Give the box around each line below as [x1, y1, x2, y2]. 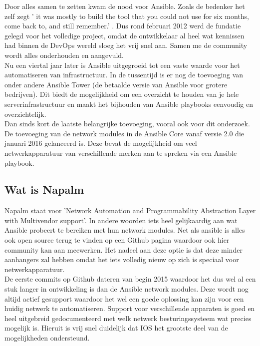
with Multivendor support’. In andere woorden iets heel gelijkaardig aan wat [4, 215, 238, 225]
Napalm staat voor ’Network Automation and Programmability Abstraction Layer [4, 205, 256, 216]
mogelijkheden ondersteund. [4, 333, 90, 343]
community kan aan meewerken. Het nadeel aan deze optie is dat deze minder [4, 244, 243, 255]
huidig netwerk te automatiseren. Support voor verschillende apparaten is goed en [4, 303, 255, 314]
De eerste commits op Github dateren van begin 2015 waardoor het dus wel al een [4, 274, 256, 284]
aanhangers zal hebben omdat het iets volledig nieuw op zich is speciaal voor [4, 254, 239, 265]
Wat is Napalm [4, 182, 84, 197]
